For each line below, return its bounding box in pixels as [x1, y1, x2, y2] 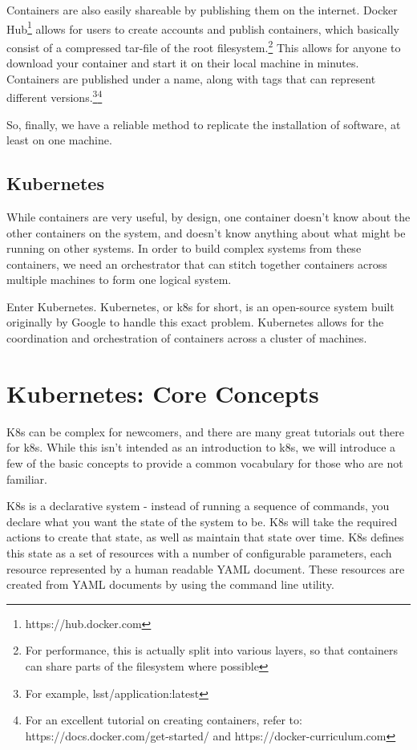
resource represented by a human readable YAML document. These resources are [6, 560, 405, 577]
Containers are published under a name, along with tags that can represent [6, 70, 376, 87]
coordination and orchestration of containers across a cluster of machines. [6, 330, 367, 347]
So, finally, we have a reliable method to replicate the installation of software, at [6, 116, 401, 132]
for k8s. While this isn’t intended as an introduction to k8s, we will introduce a [6, 439, 396, 456]
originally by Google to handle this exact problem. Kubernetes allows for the [6, 314, 384, 330]
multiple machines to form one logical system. [6, 271, 232, 288]
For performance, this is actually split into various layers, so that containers [25, 642, 398, 659]
